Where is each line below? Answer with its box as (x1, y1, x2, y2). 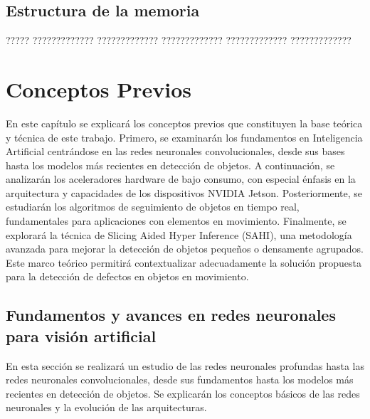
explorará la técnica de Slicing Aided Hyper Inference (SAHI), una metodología (6, 227, 352, 242)
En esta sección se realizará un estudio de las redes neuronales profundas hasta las (6, 358, 364, 373)
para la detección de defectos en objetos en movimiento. (6, 269, 249, 284)
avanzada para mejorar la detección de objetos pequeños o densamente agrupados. (6, 241, 364, 256)
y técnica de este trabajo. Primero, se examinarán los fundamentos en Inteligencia (6, 129, 363, 144)
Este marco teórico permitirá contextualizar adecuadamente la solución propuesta (6, 255, 361, 270)
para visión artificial (6, 324, 157, 346)
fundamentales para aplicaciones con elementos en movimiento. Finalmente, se (6, 213, 347, 228)
